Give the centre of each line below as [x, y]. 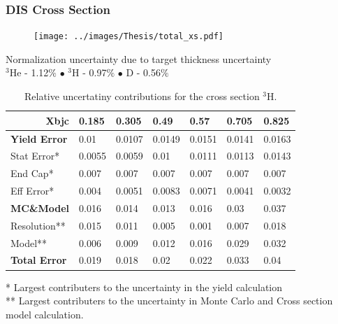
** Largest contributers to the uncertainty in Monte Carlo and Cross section [169, 301]
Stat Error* [35, 156]
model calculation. [45, 314]
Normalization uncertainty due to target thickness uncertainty [139, 58]
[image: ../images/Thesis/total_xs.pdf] [129, 37]
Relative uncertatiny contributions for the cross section [142, 96]
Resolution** [38, 225]
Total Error [39, 260]
